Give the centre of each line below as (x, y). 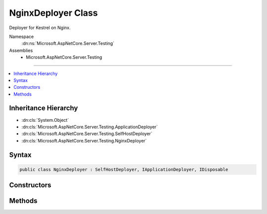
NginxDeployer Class (54, 13)
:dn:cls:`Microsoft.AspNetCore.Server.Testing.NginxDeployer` (84, 141)
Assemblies (21, 50)
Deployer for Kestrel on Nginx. (40, 28)
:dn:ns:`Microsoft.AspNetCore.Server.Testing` (68, 43)
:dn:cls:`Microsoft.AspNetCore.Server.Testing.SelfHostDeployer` (87, 134)
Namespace (22, 36)
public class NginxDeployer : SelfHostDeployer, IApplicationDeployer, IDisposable (124, 169)
